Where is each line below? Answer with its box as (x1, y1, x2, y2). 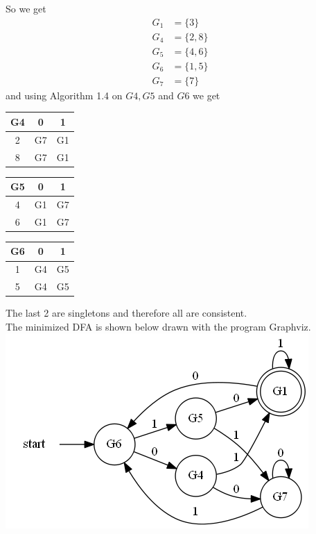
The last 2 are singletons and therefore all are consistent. (6, 306, 247, 320)
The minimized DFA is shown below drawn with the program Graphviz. (6, 319, 311, 333)
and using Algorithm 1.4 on (6, 87, 123, 102)
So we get (6, 1, 46, 15)
